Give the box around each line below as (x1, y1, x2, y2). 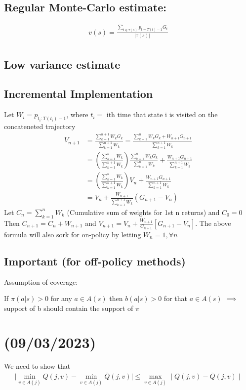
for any (50, 293, 72, 303)
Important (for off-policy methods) (4, 253, 186, 268)
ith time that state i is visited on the (106, 109, 218, 120)
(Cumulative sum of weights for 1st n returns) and (67, 207, 220, 217)
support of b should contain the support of (4, 303, 133, 313)
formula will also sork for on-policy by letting (4, 229, 141, 239)
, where (66, 109, 88, 120)
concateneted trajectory (4, 121, 76, 131)
